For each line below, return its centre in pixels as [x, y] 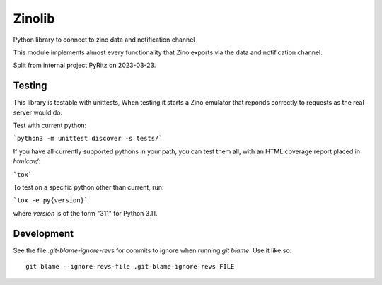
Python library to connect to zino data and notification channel [104, 40]
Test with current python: [50, 126]
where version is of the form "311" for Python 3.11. [85, 213]
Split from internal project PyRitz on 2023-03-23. [85, 65]
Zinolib [34, 18]
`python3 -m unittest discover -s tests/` [88, 139]
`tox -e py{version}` [51, 200]
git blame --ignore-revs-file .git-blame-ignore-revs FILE [130, 267]
